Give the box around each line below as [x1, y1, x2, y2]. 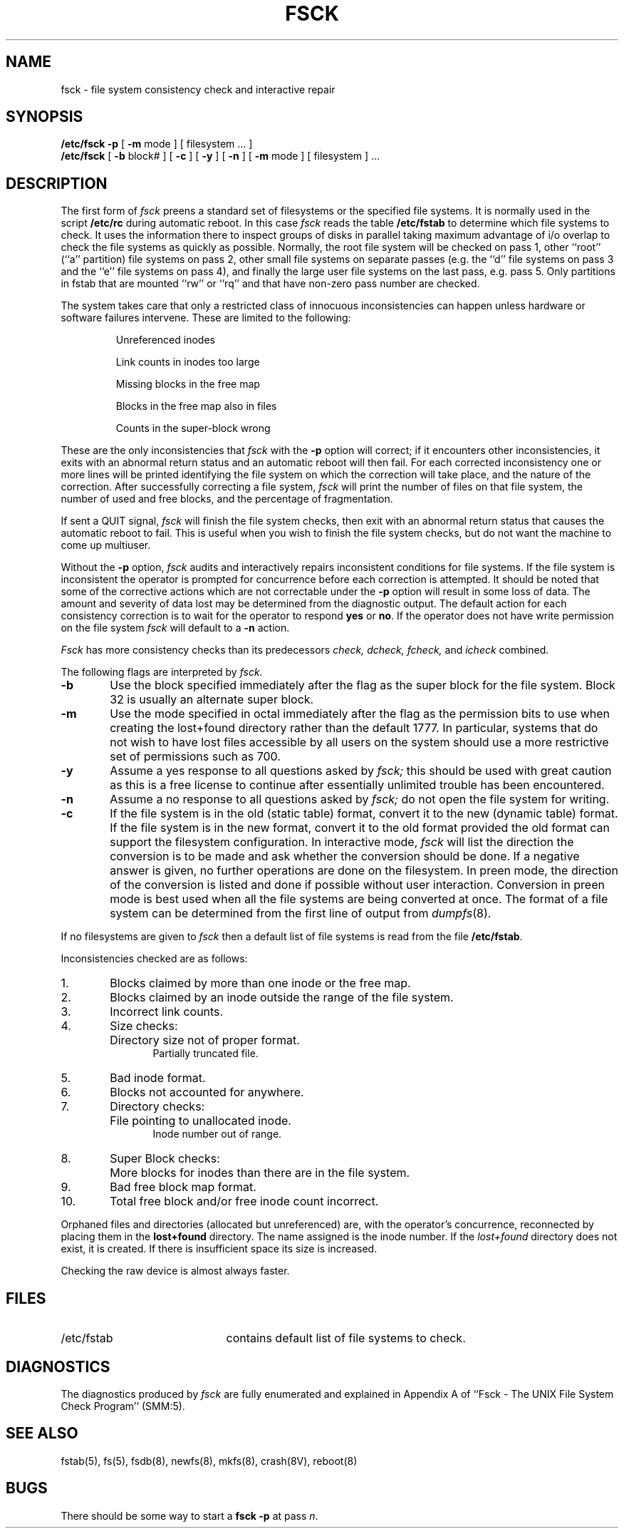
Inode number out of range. [152, 1128, 282, 1141]
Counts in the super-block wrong [115, 422, 271, 435]
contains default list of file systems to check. [226, 1331, 466, 1346]
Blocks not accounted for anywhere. [110, 1085, 304, 1100]
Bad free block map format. [110, 1180, 256, 1195]
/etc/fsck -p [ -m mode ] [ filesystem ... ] [61, 138, 253, 150]
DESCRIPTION [6, 174, 108, 192]
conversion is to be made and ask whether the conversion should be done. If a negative [110, 849, 580, 864]
